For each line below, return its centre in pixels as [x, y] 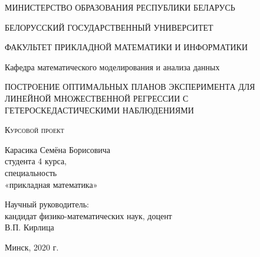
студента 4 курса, [36, 161]
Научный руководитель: [47, 204]
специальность [31, 172]
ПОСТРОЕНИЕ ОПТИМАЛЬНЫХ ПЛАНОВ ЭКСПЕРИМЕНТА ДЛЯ [130, 87]
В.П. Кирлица [29, 227]
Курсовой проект [34, 130]
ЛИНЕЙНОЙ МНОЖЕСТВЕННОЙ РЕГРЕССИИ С [97, 98]
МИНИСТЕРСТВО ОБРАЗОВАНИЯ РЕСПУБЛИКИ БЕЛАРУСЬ [120, 7]
